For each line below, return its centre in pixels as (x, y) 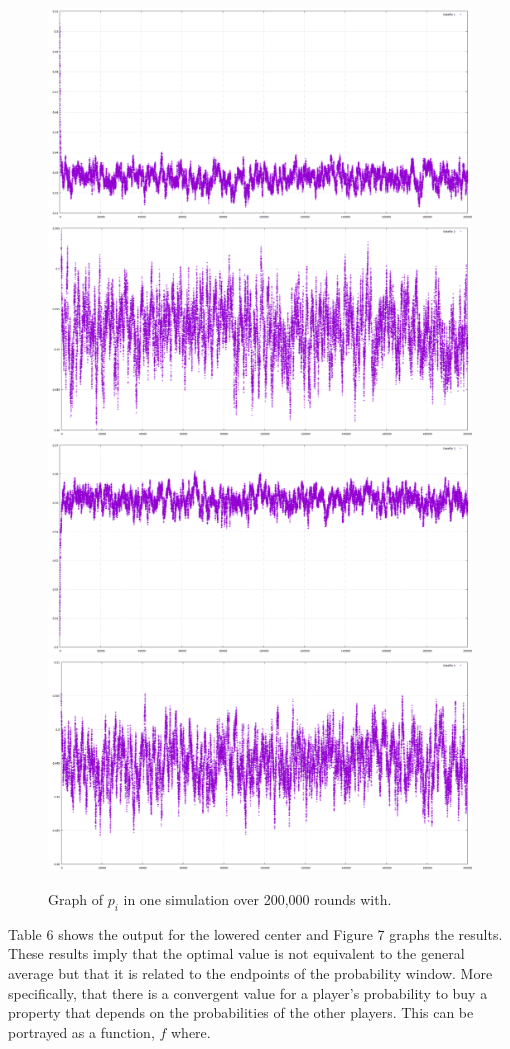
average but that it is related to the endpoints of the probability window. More (250, 972)
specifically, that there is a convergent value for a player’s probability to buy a (248, 992)
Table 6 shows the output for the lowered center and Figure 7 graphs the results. (255, 933)
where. (190, 1031)
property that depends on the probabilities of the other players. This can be (241, 1012)
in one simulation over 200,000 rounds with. (257, 899)
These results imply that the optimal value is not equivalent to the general (236, 953)
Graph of (75, 899)
